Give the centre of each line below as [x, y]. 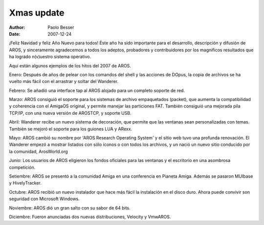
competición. [22, 167]
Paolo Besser [61, 27]
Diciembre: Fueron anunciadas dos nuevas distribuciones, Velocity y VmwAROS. [90, 217]
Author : [17, 27]
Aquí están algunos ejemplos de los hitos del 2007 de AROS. [70, 65]
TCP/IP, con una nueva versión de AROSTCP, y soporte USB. [70, 113]
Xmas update [37, 13]
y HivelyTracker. [25, 183]
